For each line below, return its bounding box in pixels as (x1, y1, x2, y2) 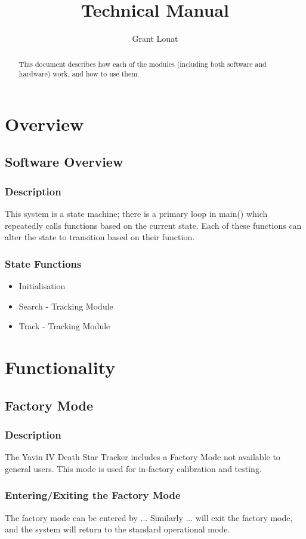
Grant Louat (132, 32, 178, 45)
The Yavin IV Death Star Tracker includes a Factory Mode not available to (5, 451, 280, 463)
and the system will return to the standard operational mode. (5, 523, 230, 535)
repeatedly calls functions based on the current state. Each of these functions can (5, 219, 302, 231)
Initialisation (18, 280, 66, 292)
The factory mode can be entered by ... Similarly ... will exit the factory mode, (5, 511, 293, 523)
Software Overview (5, 152, 123, 171)
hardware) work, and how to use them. (18, 69, 140, 79)
